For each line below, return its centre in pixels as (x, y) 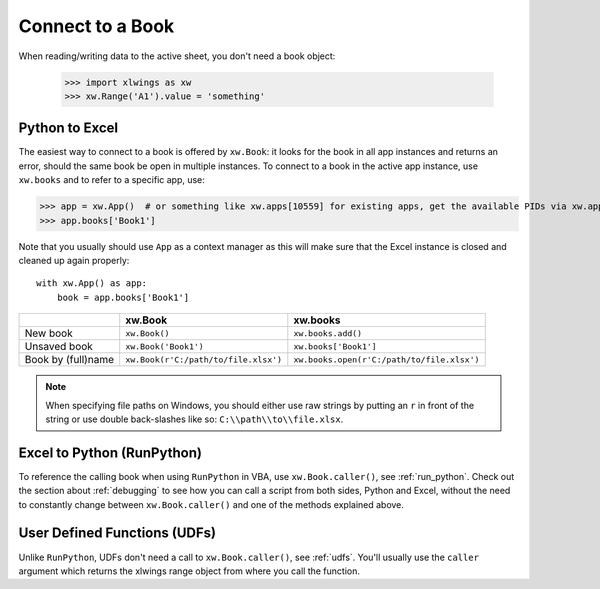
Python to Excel (68, 128)
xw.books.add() (328, 333)
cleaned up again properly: (74, 260)
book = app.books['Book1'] (123, 297)
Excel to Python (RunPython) (110, 452)
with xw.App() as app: (92, 283)
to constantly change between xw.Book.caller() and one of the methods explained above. (211, 504)
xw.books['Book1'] (335, 346)
